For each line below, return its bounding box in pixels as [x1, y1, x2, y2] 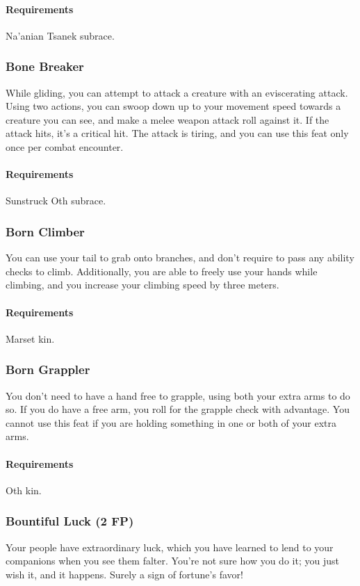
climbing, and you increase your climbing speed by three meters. [6, 277, 279, 292]
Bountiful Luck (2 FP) [6, 512, 134, 530]
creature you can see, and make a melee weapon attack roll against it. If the [6, 112, 329, 127]
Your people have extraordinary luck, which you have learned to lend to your [6, 539, 334, 554]
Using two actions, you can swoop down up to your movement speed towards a [6, 99, 341, 113]
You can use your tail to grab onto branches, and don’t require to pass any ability [6, 250, 354, 265]
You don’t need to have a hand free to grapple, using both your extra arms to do [6, 388, 350, 402]
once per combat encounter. [6, 139, 124, 154]
